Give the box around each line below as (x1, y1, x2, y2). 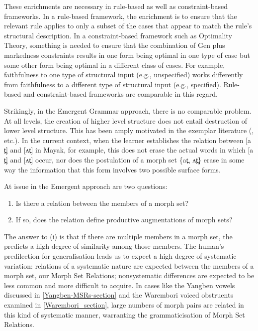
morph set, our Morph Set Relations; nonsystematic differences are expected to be (4, 270, 255, 281)
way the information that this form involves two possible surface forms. (4, 164, 221, 174)
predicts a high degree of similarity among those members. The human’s (4, 241, 224, 251)
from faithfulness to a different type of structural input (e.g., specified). (4, 79, 221, 89)
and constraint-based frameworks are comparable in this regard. (23, 89, 218, 99)
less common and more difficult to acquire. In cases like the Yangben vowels (4, 280, 235, 290)
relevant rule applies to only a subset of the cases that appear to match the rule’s (4, 20, 252, 31)
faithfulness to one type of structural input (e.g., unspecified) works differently (4, 69, 243, 80)
